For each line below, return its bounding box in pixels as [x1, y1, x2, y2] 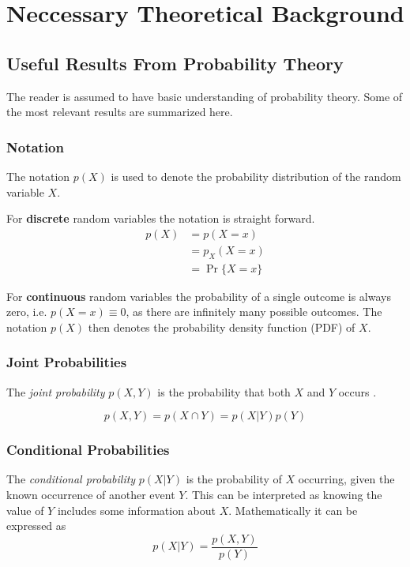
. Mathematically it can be [228, 501, 358, 518]
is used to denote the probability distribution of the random [111, 167, 401, 184]
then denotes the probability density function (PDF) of [88, 318, 355, 335]
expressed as [6, 517, 66, 534]
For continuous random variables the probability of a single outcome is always [6, 287, 391, 304]
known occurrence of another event [6, 486, 175, 503]
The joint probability [6, 383, 105, 400]
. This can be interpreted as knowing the [185, 486, 382, 503]
